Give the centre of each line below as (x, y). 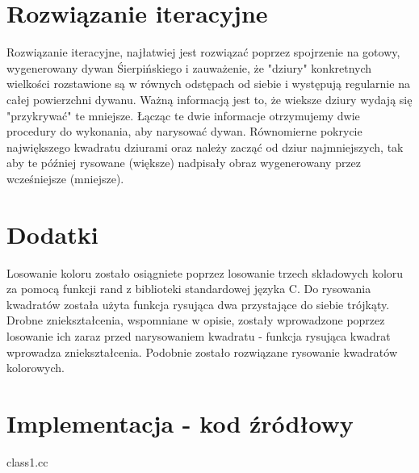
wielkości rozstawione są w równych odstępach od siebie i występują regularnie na (208, 84)
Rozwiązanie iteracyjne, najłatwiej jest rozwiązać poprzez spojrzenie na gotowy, (203, 52)
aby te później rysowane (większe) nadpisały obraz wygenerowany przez (184, 163)
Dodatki (52, 234)
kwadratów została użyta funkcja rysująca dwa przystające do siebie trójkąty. (198, 304)
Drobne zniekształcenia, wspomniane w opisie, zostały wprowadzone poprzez (196, 320)
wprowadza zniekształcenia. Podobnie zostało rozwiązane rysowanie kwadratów (202, 352)
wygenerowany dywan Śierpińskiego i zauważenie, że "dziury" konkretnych (189, 67)
